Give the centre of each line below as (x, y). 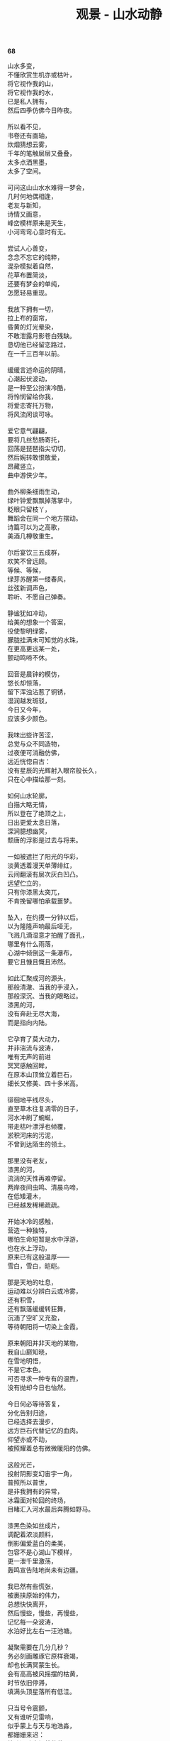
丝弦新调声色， (29, 588)
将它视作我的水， (32, 92)
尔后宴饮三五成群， (35, 553)
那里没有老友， (29, 1161)
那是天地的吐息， (32, 1282)
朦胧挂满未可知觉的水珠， (45, 640)
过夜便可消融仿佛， (35, 753)
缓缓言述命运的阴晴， (38, 370)
